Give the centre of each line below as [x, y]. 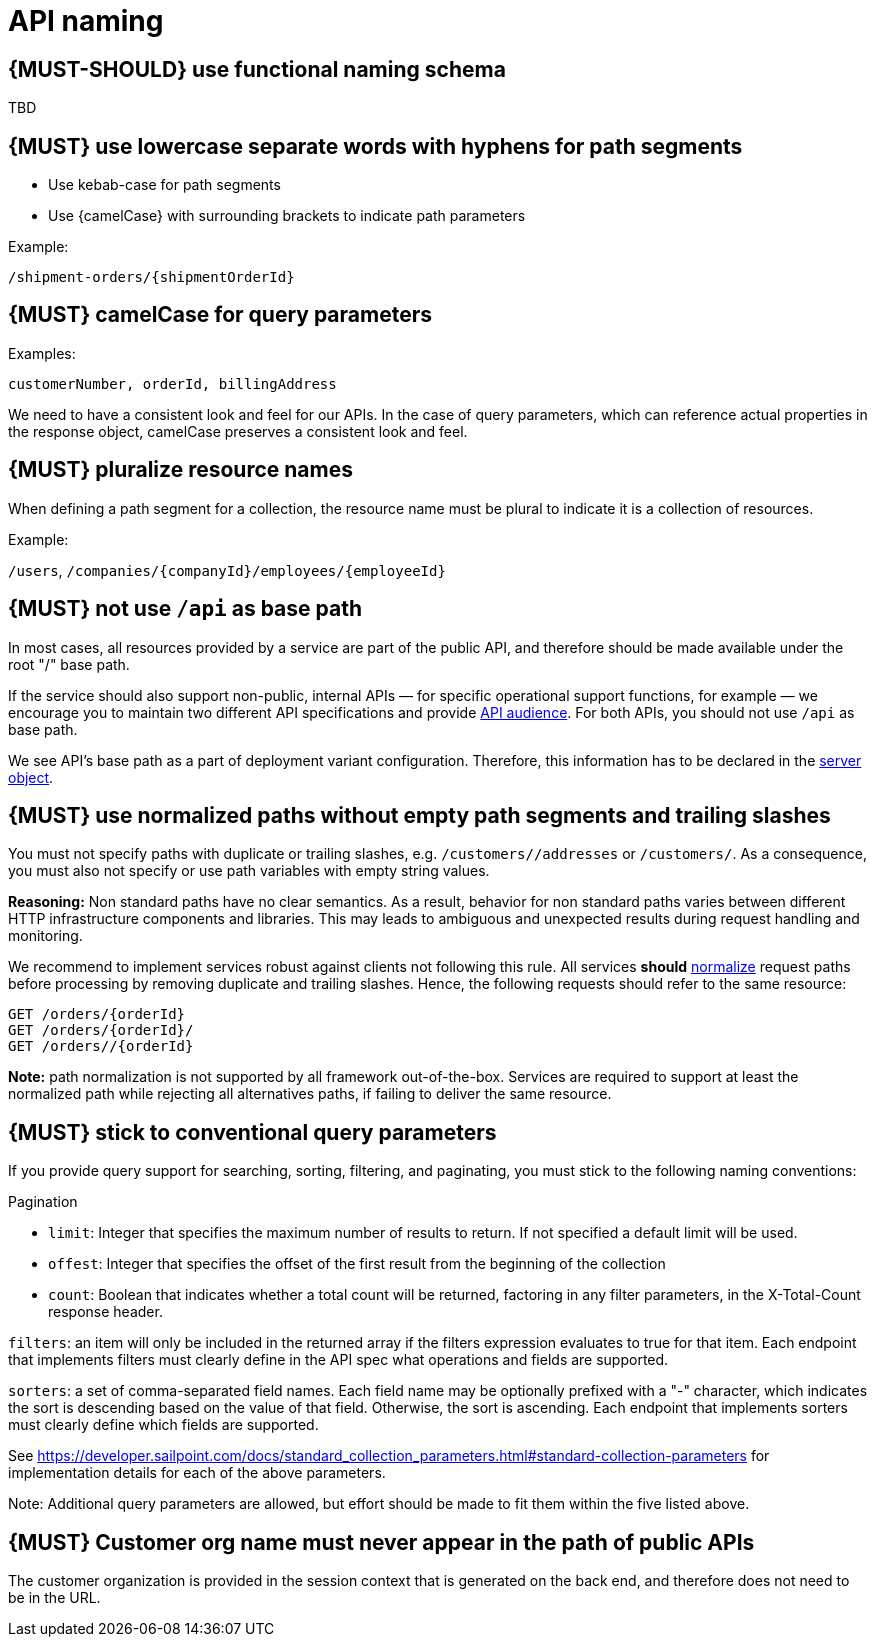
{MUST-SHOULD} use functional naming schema [257, 69]
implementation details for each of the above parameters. [197, 1473]
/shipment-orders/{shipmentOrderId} [151, 277]
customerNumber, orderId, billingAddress [172, 383]
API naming [86, 21]
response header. [105, 1312]
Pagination [43, 1202]
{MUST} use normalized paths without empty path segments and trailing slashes [419, 815]
